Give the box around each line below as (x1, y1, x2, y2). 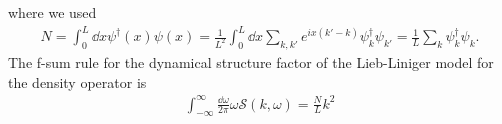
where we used (8, 2, 97, 22)
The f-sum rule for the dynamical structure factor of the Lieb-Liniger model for (8, 51, 494, 72)
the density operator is (8, 71, 147, 92)
